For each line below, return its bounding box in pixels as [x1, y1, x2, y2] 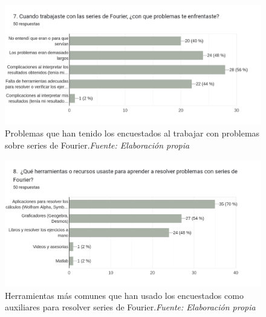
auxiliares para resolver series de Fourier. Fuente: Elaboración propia [5, 301, 256, 313]
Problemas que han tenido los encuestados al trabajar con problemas [5, 127, 260, 139]
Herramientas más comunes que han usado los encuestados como [5, 289, 244, 301]
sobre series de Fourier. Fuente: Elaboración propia [5, 138, 190, 151]
